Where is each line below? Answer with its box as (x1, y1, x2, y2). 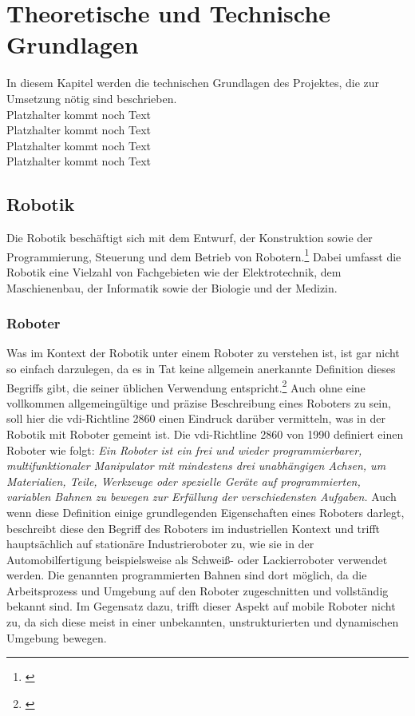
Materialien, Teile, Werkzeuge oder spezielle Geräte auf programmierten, (6, 472, 361, 489)
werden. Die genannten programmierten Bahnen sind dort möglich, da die (6, 567, 367, 583)
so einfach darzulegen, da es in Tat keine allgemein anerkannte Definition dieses (6, 360, 396, 376)
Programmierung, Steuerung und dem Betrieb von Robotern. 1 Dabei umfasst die (6, 245, 401, 265)
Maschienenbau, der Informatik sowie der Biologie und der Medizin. (6, 279, 338, 296)
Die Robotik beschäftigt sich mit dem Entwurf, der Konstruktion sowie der (6, 229, 373, 246)
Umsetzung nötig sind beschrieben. (6, 89, 177, 106)
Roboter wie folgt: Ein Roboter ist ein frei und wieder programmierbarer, (6, 441, 362, 458)
